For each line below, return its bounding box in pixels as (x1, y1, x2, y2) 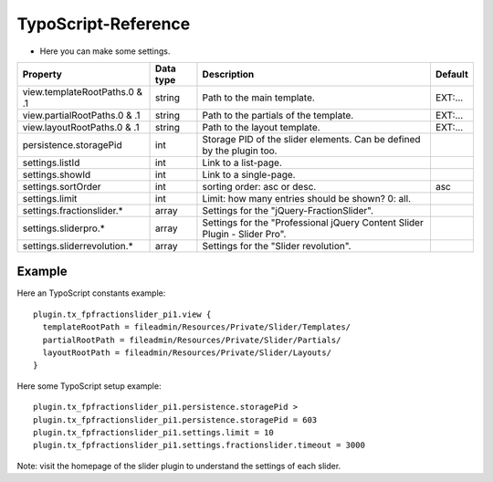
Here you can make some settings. (39, 46, 171, 57)
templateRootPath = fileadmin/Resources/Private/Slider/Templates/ (42, 322, 351, 332)
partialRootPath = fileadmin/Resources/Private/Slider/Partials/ (42, 334, 341, 345)
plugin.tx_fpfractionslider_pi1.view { (33, 309, 212, 320)
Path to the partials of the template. (202, 109, 354, 121)
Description (202, 68, 255, 80)
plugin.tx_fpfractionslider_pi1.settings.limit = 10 (33, 427, 274, 437)
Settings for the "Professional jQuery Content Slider (202, 215, 424, 228)
